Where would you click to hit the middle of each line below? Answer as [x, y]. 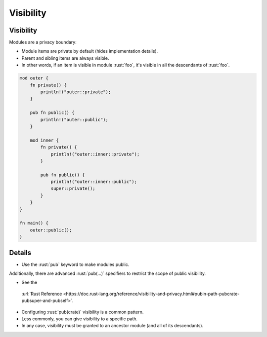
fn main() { [34, 223]
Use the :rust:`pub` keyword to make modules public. [75, 264]
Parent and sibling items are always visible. [65, 58]
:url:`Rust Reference [42, 294]
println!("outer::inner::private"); [95, 154]
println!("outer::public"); [74, 119]
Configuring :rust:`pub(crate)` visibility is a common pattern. [83, 312]
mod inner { [44, 140]
